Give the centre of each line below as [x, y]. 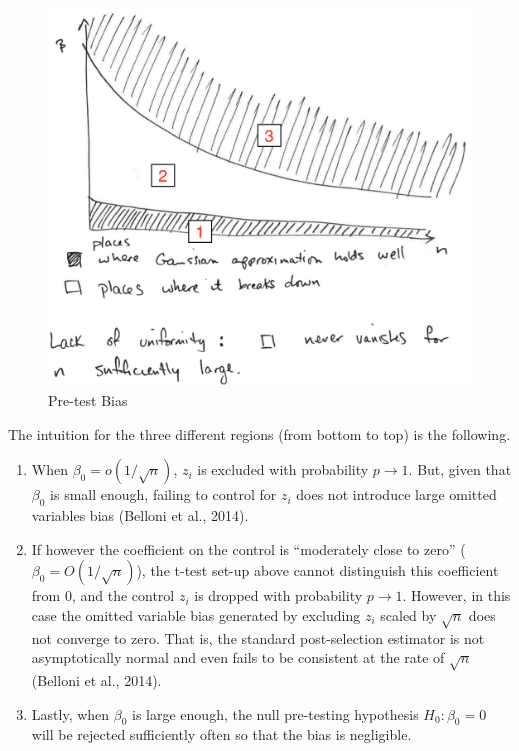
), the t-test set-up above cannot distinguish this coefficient [317, 570]
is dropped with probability [278, 595]
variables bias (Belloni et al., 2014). [140, 515]
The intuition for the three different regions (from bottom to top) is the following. [259, 433]
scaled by [408, 614]
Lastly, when [70, 713]
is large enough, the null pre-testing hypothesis [275, 713]
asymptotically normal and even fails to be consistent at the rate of [238, 657]
